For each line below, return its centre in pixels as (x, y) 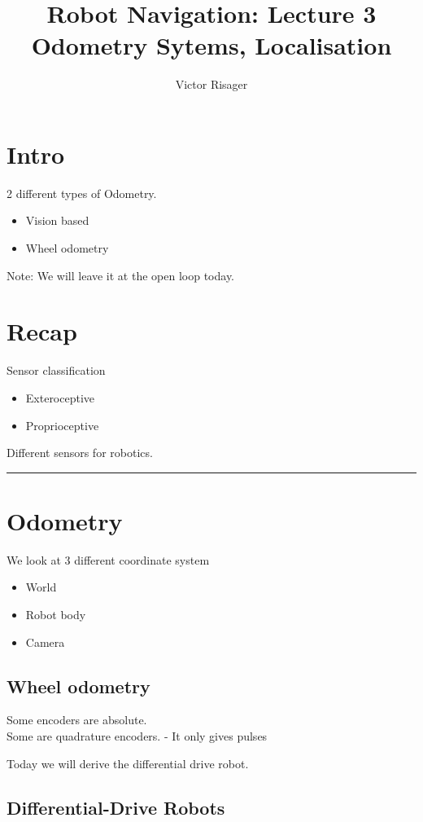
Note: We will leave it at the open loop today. (120, 275)
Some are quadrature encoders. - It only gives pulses (137, 736)
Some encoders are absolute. (77, 720)
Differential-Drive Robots (116, 807)
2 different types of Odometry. (82, 193)
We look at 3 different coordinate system (108, 559)
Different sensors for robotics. (80, 453)
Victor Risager (211, 84)
